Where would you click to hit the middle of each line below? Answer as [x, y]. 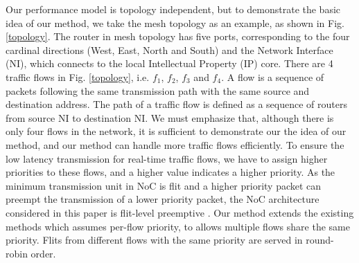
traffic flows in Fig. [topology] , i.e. [78, 76]
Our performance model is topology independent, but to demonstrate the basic [173, 9]
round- [320, 240]
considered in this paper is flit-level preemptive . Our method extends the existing [180, 212]
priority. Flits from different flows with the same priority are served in [154, 240]
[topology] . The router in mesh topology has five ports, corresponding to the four [178, 36]
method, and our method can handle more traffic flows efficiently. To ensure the [175, 144]
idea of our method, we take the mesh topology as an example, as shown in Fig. [175, 22]
